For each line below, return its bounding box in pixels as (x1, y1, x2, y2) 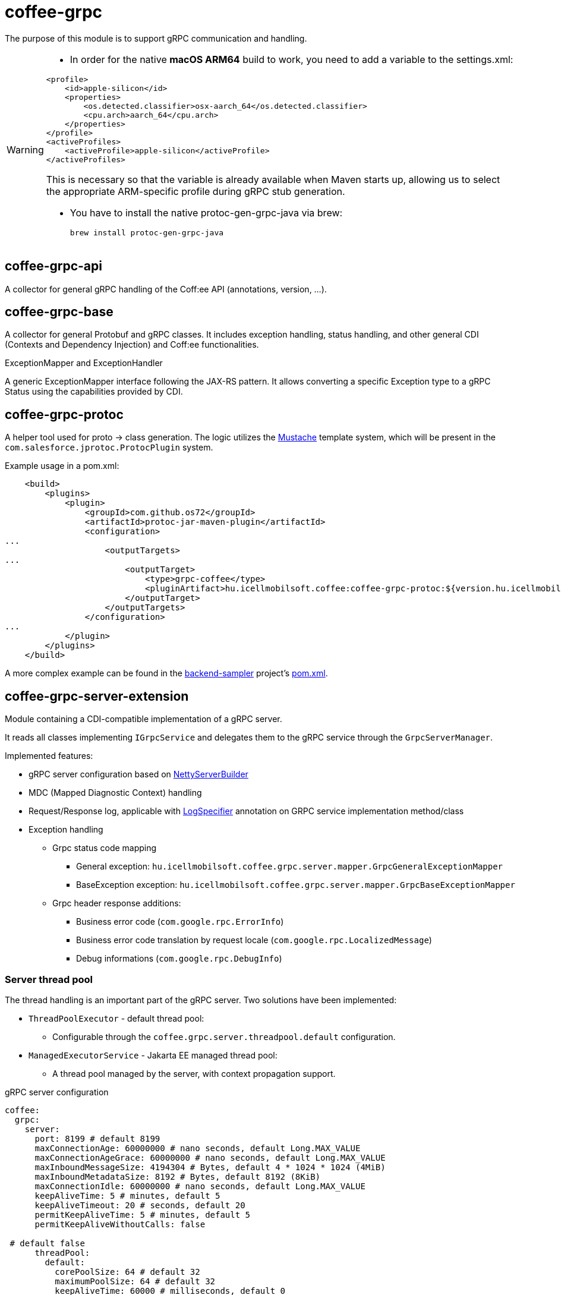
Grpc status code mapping (52, 843, 157, 853)
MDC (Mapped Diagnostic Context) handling (29, 787, 202, 798)
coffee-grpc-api (5, 259, 102, 274)
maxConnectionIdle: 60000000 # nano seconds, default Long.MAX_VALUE (34, 1181, 365, 1191)
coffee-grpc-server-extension (5, 688, 189, 704)
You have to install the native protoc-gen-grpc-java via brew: (70, 206, 343, 219)
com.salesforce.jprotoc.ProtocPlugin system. (5, 442, 213, 453)
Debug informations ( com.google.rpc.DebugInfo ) (76, 953, 282, 964)
